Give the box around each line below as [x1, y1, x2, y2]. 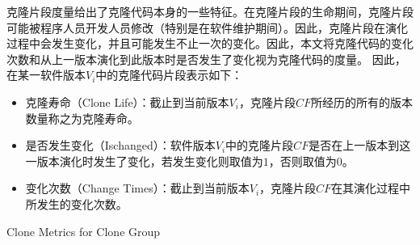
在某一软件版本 [6, 66, 86, 83]
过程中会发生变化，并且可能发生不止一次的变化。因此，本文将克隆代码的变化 [6, 35, 414, 52]
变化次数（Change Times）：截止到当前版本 [25, 180, 250, 196]
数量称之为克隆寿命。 [25, 109, 139, 126]
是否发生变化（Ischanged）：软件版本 [25, 137, 216, 154]
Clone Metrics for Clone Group [6, 222, 161, 239]
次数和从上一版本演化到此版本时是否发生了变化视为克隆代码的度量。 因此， [6, 50, 406, 67]
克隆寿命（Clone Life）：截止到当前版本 [25, 93, 229, 110]
